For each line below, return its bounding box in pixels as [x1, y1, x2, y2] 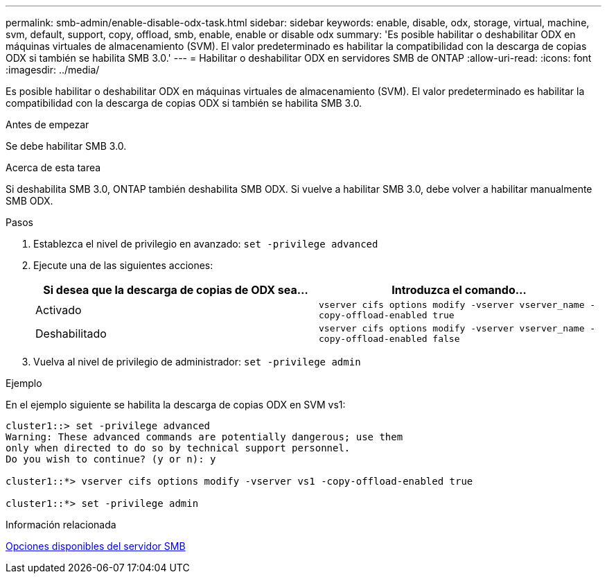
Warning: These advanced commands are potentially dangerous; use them [6, 431, 403, 442]
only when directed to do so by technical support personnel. [6, 442, 351, 453]
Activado [35, 303, 82, 317]
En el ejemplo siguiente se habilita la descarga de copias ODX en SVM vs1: [6, 399, 346, 411]
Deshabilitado [35, 327, 107, 340]
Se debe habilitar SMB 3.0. [6, 140, 127, 152]
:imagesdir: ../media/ [6, 64, 100, 76]
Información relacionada [6, 519, 116, 530]
